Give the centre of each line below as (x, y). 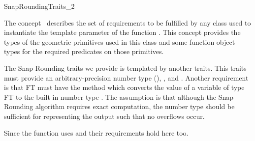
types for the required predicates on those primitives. (84, 51)
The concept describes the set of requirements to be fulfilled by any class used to (127, 22)
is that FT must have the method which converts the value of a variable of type (124, 87)
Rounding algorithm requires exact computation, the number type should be (119, 106)
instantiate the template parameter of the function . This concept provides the (122, 32)
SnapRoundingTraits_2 (39, 6)
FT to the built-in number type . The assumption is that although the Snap (119, 97)
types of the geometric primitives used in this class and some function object (120, 42)
